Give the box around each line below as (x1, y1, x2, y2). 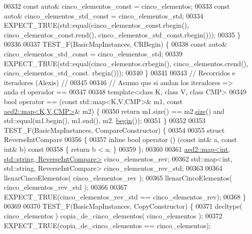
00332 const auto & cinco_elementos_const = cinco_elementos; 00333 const (4, 1, 230, 11)
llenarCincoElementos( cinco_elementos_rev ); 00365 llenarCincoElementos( (4, 172, 232, 182)
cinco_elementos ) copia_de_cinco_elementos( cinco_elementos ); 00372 (4, 211, 222, 221)
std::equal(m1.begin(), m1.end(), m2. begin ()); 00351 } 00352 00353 (4, 115, 206, 126)
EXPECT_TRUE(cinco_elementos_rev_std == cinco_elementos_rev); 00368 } (4, 191, 246, 201)
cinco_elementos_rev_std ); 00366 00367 (4, 182, 127, 192)
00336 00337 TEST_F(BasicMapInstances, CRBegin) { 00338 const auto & (4, 39, 227, 49)
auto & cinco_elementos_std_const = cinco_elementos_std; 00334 (4, 10, 203, 20)
